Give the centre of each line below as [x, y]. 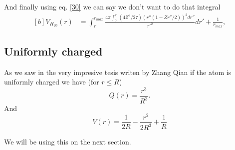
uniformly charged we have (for [52, 82]
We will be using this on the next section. [68, 142]
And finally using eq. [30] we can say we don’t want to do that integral [112, 6]
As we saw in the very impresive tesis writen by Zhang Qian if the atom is [118, 72]
